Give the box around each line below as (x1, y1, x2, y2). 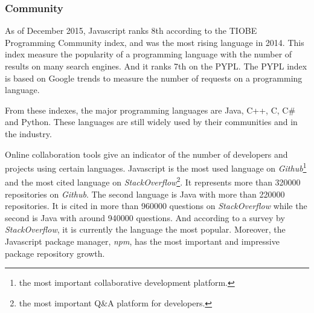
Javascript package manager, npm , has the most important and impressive (5, 235, 280, 248)
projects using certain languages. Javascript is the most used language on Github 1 (5, 160, 307, 174)
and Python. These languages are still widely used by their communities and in (5, 115, 298, 128)
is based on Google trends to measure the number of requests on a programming (5, 71, 303, 84)
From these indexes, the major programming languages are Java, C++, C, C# (5, 103, 296, 116)
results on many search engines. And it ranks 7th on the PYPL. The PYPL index (5, 60, 307, 72)
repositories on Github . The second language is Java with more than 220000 (5, 187, 285, 200)
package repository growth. (5, 247, 105, 259)
